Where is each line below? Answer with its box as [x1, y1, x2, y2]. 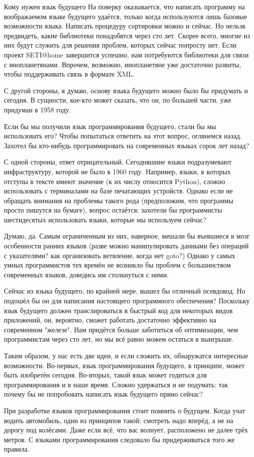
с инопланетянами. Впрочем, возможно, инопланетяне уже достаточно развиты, [4, 59, 241, 69]
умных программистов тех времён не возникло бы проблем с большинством [4, 260, 231, 270]
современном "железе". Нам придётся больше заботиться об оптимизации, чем [4, 324, 238, 334]
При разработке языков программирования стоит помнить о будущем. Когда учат [4, 405, 245, 415]
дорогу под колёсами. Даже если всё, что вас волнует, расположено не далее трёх [4, 425, 248, 435]
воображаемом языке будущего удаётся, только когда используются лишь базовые [4, 11, 247, 21]
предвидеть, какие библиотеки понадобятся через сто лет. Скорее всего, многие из [4, 30, 250, 40]
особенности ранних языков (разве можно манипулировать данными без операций [4, 241, 249, 251]
